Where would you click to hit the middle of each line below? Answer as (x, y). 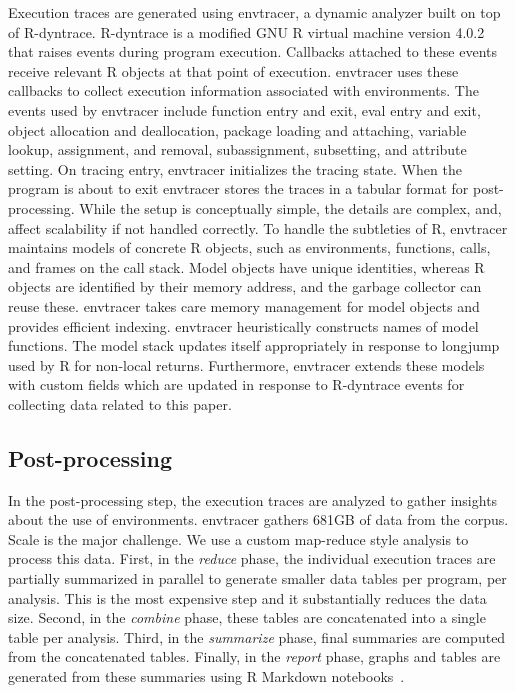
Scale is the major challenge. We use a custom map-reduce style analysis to (238, 538)
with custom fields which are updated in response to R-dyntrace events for (236, 384)
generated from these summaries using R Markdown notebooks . (206, 676)
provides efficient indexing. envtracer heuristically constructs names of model (243, 325)
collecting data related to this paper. (120, 403)
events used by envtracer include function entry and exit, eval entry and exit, (244, 109)
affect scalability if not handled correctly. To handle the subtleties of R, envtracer (258, 227)
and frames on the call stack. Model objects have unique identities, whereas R (246, 266)
